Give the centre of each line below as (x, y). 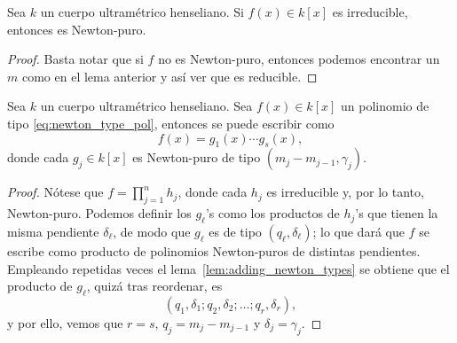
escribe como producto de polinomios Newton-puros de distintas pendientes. (214, 250)
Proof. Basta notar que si (75, 59)
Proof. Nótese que (55, 192)
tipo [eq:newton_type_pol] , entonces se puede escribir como (171, 123)
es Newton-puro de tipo (197, 157)
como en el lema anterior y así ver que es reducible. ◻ (169, 76)
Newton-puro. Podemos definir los (99, 213)
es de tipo (235, 231)
